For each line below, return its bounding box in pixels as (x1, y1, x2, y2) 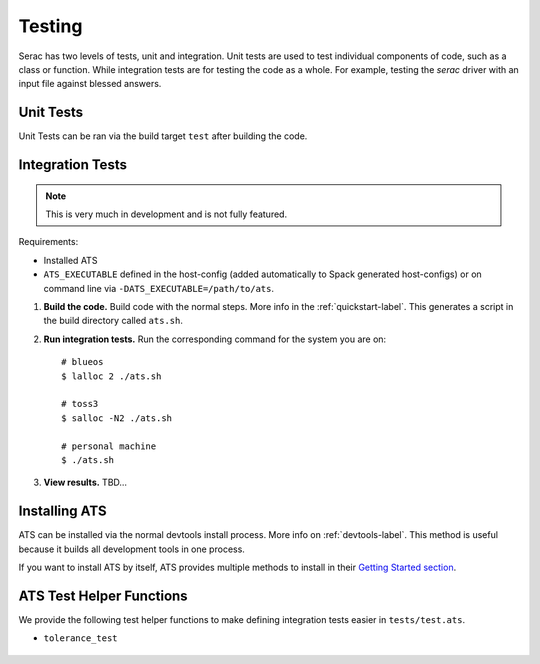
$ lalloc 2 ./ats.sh (61, 370, 162, 382)
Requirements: (18, 236, 79, 248)
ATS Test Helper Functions (18, 587, 189, 604)
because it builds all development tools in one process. (18, 543, 245, 555)
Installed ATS (43, 254, 98, 266)
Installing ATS (18, 503, 107, 520)
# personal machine (61, 440, 157, 452)
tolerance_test (43, 633, 119, 644)
